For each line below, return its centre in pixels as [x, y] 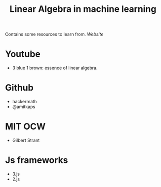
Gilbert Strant [26, 140]
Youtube [23, 54]
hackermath [24, 102]
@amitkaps [24, 107]
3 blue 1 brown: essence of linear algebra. [55, 68]
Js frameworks [37, 160]
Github [19, 88]
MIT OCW [25, 127]
